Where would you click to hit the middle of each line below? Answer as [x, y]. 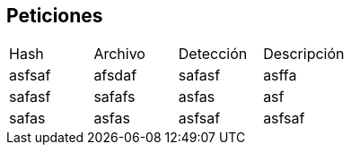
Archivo [119, 54]
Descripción [304, 54]
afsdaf [115, 76]
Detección [213, 54]
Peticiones [55, 16]
